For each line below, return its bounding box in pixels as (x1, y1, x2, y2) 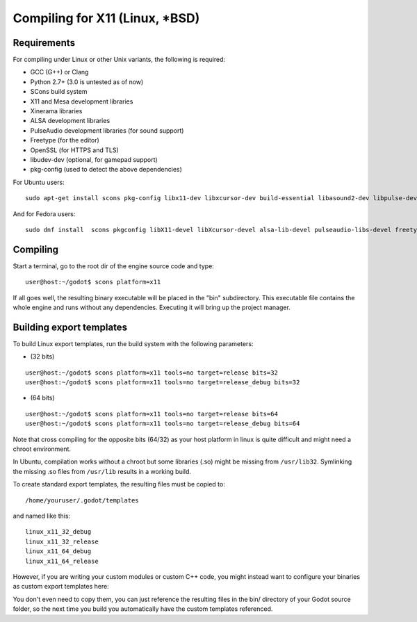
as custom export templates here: (13, 582, 109, 591)
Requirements (13, 37, 76, 49)
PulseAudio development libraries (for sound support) (30, 126, 184, 135)
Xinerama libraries (30, 107, 83, 115)
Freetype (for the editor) (30, 136, 100, 145)
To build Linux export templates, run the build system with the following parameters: (13, 339, 254, 347)
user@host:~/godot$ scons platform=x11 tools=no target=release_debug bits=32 (25, 379, 300, 386)
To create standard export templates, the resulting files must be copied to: (13, 480, 225, 489)
